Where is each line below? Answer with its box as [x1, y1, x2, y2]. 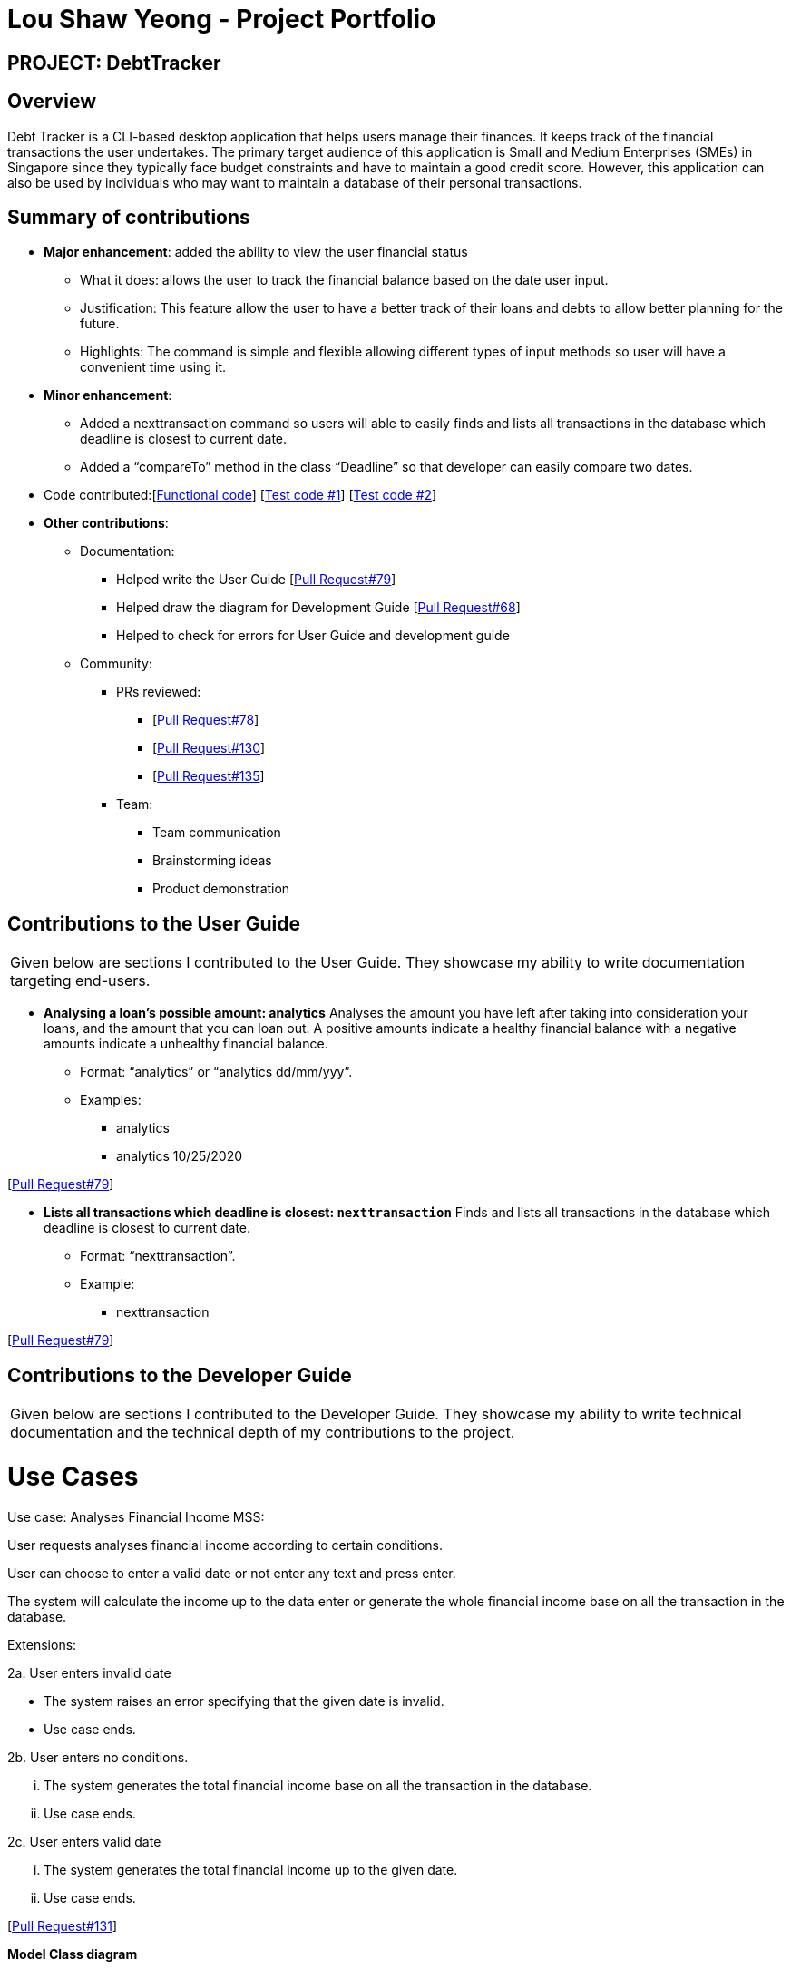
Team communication [152, 824, 281, 841]
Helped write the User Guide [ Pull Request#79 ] [116, 571, 396, 588]
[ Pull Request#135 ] [152, 768, 265, 785]
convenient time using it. [80, 359, 227, 375]
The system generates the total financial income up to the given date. [44, 1861, 458, 1877]
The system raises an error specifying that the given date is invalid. [44, 1692, 444, 1709]
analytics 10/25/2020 [116, 1148, 243, 1165]
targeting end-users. [10, 971, 151, 990]
